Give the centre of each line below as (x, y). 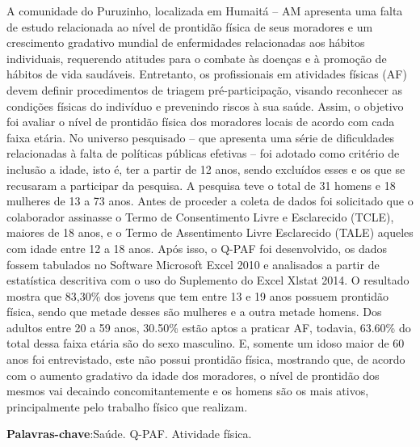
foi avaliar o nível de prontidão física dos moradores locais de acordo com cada (201, 122)
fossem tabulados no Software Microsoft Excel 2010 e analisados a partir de (193, 264)
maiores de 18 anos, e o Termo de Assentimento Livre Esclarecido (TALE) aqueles (210, 232)
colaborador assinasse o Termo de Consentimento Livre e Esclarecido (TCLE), (200, 216)
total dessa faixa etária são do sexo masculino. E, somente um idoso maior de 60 (206, 343)
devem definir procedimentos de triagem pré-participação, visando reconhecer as (205, 89)
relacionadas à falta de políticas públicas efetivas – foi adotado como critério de (203, 153)
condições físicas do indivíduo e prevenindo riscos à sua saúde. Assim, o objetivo (205, 105)
